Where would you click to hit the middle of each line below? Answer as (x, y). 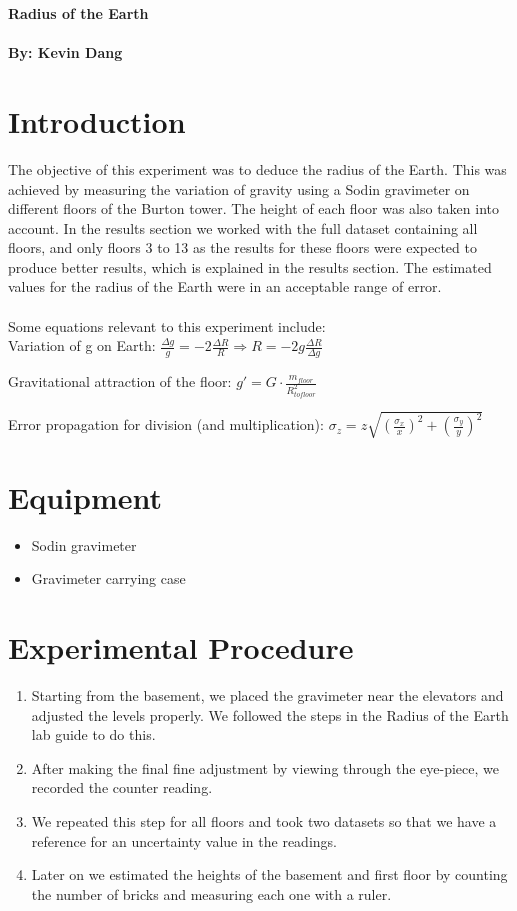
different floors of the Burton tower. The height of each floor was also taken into (253, 208)
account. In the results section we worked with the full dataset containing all (243, 227)
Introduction (97, 120)
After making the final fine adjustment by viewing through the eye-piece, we (265, 767)
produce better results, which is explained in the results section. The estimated (250, 266)
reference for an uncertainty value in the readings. (184, 840)
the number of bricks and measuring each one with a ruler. (211, 893)
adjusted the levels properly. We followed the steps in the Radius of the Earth (270, 714)
